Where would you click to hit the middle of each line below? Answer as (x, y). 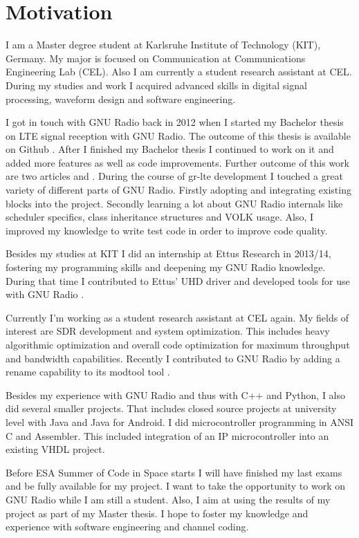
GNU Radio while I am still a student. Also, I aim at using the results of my (168, 499)
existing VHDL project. (55, 449)
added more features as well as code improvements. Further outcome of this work (177, 162)
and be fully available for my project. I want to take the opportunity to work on (175, 486)
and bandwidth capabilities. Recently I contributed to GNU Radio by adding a (173, 358)
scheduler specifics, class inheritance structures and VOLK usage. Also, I (160, 217)
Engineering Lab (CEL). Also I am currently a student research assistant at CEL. (179, 72)
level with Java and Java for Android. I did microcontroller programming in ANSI (180, 421)
